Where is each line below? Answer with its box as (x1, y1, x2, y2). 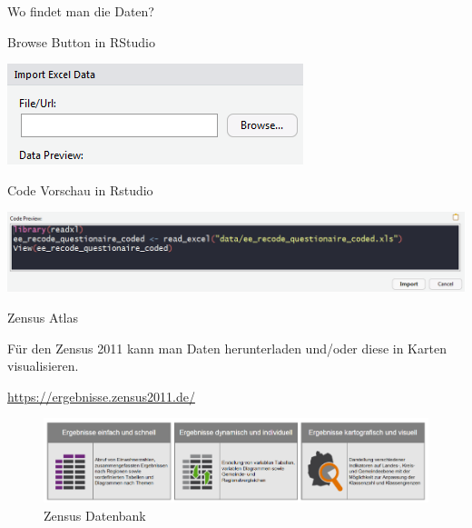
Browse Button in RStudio (7, 32, 155, 51)
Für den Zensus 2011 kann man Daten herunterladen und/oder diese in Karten (7, 338, 447, 357)
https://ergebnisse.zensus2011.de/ (7, 386, 195, 405)
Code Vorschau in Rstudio (7, 180, 153, 199)
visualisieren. (7, 356, 79, 375)
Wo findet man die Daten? (7, 2, 154, 20)
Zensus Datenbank (44, 505, 146, 524)
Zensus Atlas (7, 308, 78, 327)
